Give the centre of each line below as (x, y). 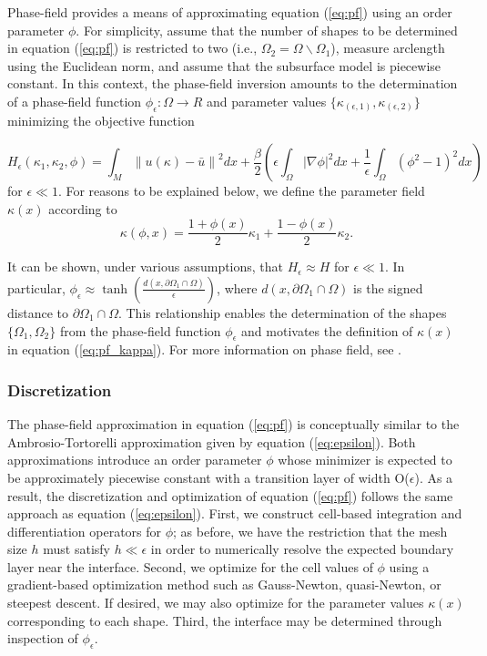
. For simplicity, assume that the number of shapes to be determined (267, 30)
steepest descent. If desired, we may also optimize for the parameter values (216, 603)
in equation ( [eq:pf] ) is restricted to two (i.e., (132, 48)
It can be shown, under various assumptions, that (146, 266)
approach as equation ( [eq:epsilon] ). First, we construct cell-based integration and (235, 513)
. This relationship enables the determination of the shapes (282, 312)
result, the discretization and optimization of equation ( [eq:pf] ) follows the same (230, 495)
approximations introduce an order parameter (135, 460)
